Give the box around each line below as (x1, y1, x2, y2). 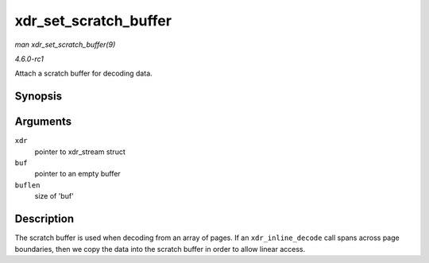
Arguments (14, 115, 72, 129)
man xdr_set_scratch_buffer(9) (14, 40, 116, 49)
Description (14, 212, 75, 226)
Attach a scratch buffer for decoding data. (14, 68, 153, 79)
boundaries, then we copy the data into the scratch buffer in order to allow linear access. (14, 244, 306, 253)
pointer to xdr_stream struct (34, 147, 126, 157)
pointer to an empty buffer (34, 169, 121, 179)
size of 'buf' (34, 191, 75, 201)
